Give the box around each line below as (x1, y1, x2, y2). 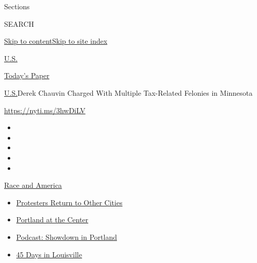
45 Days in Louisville (16, 249, 82, 259)
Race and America (4, 180, 62, 190)
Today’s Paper (4, 70, 50, 81)
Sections (4, 1, 30, 11)
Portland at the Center (16, 214, 89, 225)
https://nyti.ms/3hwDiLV (4, 104, 86, 115)
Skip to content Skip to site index (4, 36, 108, 46)
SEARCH (4, 18, 34, 29)
